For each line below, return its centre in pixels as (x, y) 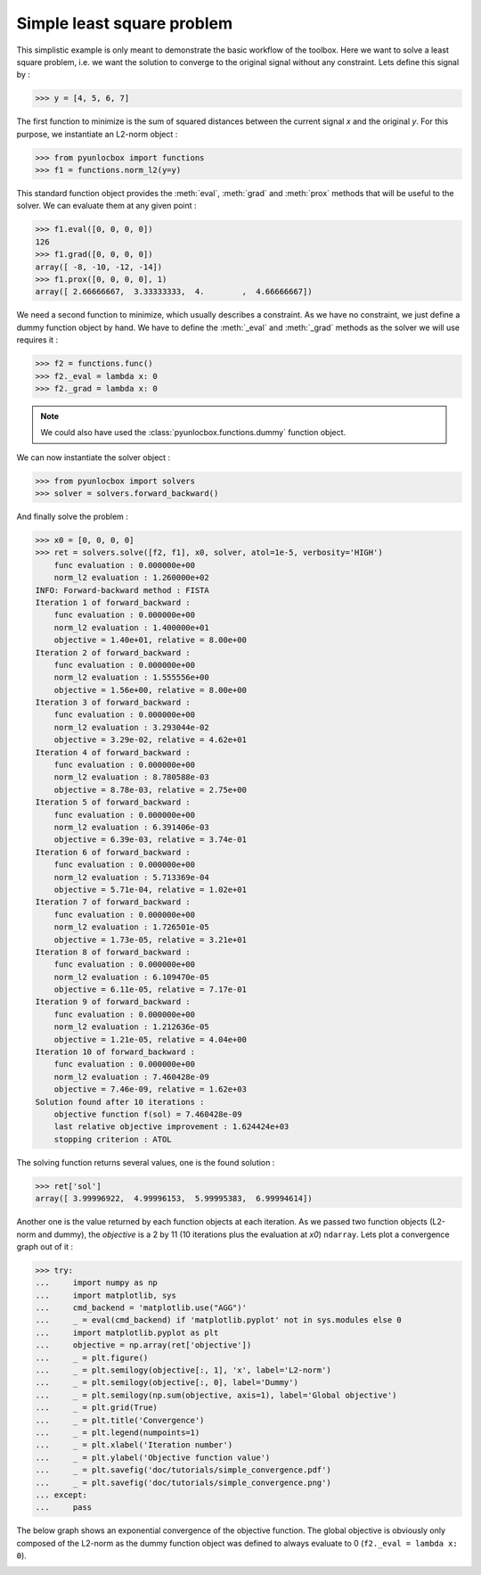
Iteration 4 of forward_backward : (113, 752)
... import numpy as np (96, 1283)
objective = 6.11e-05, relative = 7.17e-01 (150, 990)
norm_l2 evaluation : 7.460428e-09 (131, 1076)
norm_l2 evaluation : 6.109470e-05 (131, 977)
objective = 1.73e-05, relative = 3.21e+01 (150, 940)
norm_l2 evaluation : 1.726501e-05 (131, 927)
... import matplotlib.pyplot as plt (127, 1332)
